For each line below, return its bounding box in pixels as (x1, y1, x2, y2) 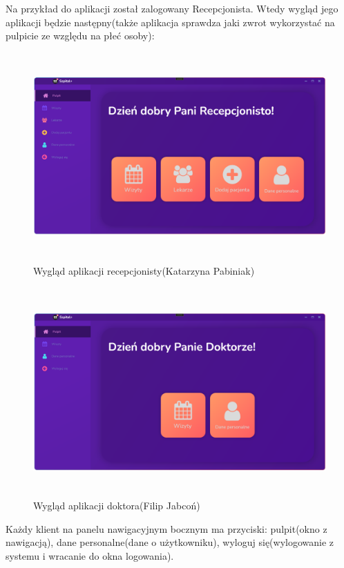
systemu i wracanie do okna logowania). (6, 549, 174, 563)
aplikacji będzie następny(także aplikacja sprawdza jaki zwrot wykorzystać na (6, 14, 335, 29)
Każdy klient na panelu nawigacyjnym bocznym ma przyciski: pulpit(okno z (6, 521, 327, 536)
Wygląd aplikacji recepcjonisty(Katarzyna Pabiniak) (33, 263, 255, 277)
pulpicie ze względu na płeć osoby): (6, 28, 155, 43)
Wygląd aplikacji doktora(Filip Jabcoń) (33, 498, 200, 513)
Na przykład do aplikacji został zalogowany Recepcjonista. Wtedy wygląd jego (6, 1, 338, 15)
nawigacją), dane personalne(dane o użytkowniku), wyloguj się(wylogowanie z (6, 535, 334, 549)
